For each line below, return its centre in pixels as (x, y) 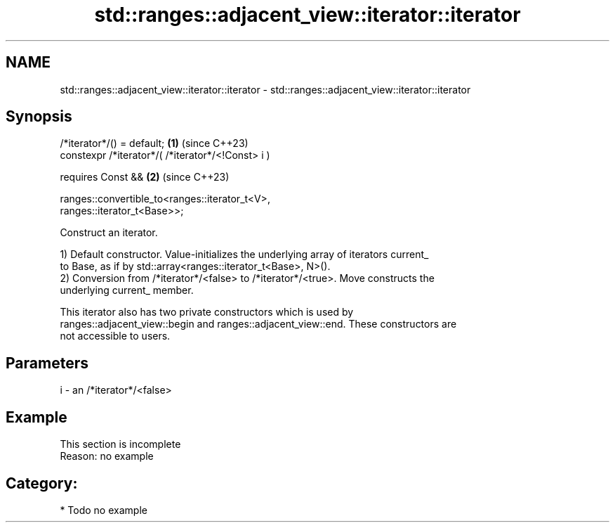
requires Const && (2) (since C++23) (145, 177)
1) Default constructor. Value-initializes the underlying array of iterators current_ (244, 255)
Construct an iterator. (109, 233)
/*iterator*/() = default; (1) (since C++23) (154, 143)
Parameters (47, 363)
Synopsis (39, 117)
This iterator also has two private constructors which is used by (207, 312)
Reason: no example (107, 456)
